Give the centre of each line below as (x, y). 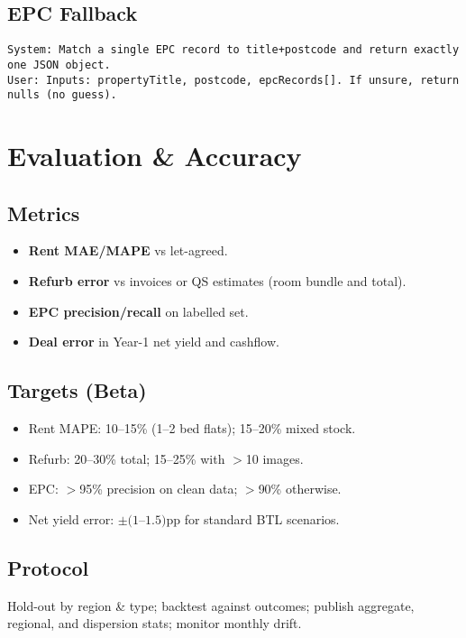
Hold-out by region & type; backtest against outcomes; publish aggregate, (211, 605)
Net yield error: (71, 518)
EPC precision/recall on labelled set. (138, 311)
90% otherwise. (300, 489)
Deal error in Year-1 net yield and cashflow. (154, 342)
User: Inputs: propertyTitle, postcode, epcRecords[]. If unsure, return (233, 80)
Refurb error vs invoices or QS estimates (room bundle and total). (217, 281)
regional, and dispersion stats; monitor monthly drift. (155, 623)
